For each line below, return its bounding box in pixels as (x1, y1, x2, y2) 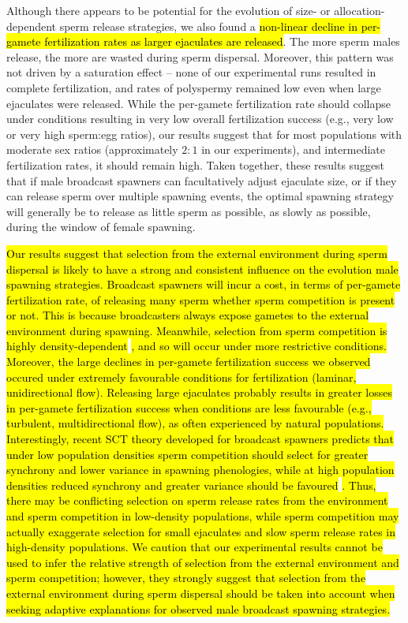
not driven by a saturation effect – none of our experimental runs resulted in (6, 64, 376, 80)
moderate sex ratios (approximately (6, 141, 178, 158)
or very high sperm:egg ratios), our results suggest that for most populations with (6, 125, 402, 142)
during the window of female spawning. (6, 218, 196, 235)
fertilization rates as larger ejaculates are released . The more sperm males (44, 33, 400, 50)
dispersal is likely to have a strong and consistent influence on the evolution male (6, 260, 399, 277)
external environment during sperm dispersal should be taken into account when (6, 584, 395, 601)
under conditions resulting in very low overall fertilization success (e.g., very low (6, 110, 394, 127)
